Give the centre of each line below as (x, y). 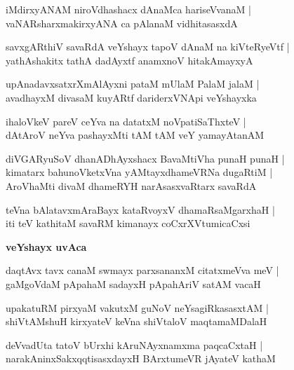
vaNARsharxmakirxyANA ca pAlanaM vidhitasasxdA (122, 23)
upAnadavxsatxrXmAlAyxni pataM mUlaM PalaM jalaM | (133, 84)
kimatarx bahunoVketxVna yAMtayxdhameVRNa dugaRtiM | (139, 172)
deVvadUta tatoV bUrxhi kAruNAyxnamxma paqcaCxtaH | (134, 344)
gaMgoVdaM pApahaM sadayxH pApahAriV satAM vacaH (133, 283)
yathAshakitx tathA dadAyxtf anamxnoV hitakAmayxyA (129, 60)
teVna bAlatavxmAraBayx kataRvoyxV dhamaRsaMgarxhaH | (140, 209)
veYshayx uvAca (46, 246)
